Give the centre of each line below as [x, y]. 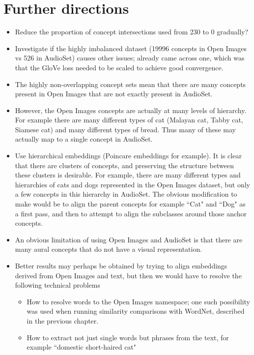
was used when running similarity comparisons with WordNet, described [136, 311]
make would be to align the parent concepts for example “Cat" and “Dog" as [130, 204]
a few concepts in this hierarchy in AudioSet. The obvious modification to [126, 194]
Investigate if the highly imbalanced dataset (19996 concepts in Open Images [131, 48]
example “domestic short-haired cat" [82, 347]
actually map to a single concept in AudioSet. [84, 139]
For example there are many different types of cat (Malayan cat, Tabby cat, [129, 120]
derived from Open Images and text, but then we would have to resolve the [128, 275]
